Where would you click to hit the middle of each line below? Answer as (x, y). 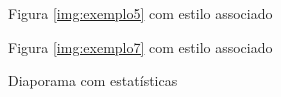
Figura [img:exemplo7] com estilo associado (140, 46)
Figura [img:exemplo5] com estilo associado (140, 13)
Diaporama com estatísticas (93, 80)
